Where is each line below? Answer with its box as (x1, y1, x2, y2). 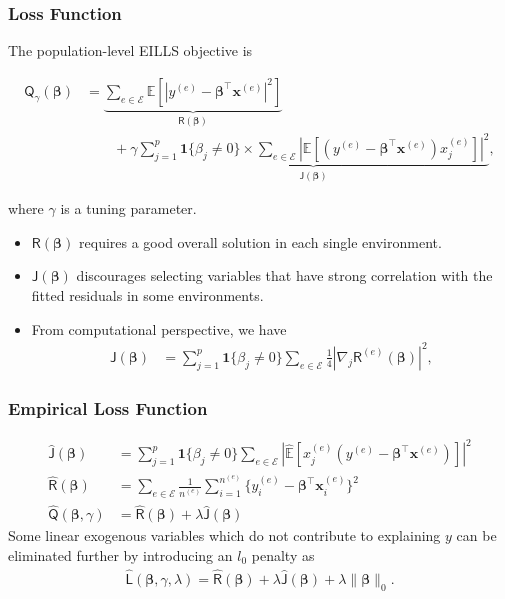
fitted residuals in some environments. (31, 285, 264, 306)
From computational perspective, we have (31, 318, 287, 339)
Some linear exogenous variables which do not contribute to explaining (8, 525, 441, 546)
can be (456, 525, 497, 546)
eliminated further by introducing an (8, 544, 233, 565)
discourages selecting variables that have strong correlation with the (76, 265, 493, 286)
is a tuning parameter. (60, 198, 197, 219)
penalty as (251, 544, 315, 565)
